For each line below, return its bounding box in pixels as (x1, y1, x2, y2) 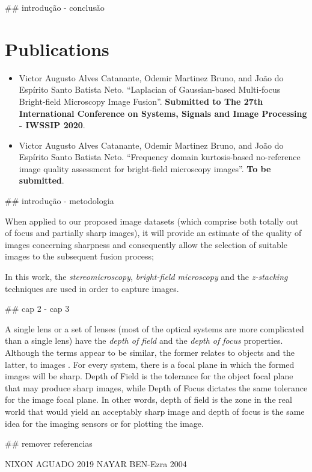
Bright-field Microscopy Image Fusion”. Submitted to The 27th (19, 95, 263, 107)
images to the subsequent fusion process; (5, 250, 154, 262)
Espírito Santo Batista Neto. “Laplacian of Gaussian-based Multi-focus (19, 83, 281, 96)
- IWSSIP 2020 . (19, 119, 85, 131)
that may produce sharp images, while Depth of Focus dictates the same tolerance (5, 381, 308, 394)
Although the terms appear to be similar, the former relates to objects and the (5, 346, 295, 358)
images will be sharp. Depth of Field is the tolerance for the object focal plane (5, 370, 293, 382)
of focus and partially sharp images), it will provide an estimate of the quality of (5, 226, 302, 239)
